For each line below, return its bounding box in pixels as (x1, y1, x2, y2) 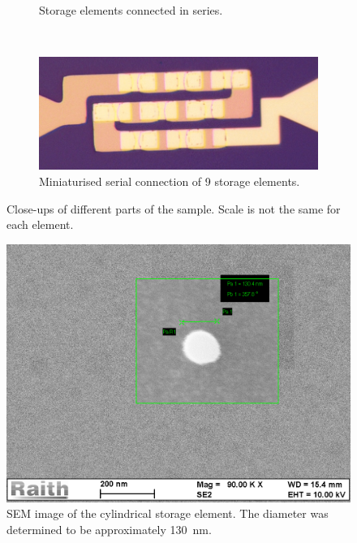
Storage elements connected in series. (39, 2, 223, 18)
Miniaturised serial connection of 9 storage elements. (39, 173, 300, 190)
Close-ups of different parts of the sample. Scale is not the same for (6, 200, 341, 217)
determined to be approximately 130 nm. (6, 520, 212, 537)
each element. (6, 216, 74, 233)
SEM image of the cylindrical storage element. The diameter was (6, 505, 329, 522)
